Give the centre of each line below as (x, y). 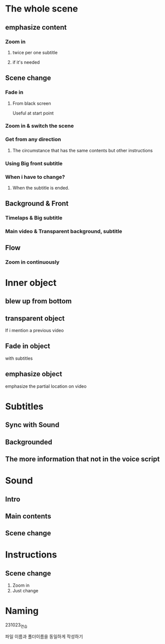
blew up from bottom (38, 301)
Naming (22, 611)
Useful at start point (33, 113)
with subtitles (19, 358)
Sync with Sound (32, 425)
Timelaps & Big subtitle (34, 218)
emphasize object (34, 374)
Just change (25, 591)
